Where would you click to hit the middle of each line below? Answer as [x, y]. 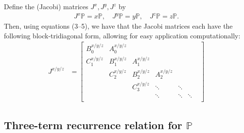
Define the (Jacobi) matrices [46, 6]
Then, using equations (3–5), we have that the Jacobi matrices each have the [118, 26]
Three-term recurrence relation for [93, 125]
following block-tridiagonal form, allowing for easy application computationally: [122, 35]
